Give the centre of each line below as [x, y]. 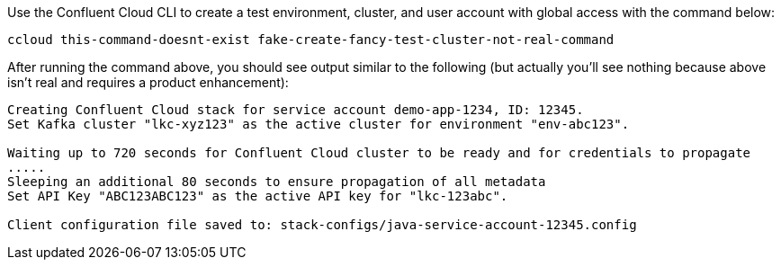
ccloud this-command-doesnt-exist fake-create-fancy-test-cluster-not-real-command [311, 40]
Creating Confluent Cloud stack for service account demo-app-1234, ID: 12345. [296, 110]
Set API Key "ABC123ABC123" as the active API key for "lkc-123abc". [258, 196]
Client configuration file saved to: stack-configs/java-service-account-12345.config [322, 225]
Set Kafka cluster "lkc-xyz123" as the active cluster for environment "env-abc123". [319, 124]
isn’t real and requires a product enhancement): [148, 82]
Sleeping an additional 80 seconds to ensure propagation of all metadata [277, 182]
